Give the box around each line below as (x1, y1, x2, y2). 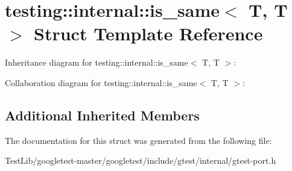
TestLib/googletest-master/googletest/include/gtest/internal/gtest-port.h (5, 154, 276, 167)
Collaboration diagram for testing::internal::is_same (5, 76, 197, 89)
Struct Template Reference (34, 21, 263, 46)
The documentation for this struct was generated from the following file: (5, 134, 272, 146)
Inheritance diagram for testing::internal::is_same (5, 56, 188, 69)
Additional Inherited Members (5, 105, 200, 124)
